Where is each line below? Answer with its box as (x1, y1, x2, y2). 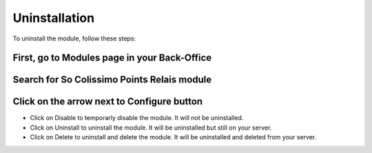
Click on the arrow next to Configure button (12, 96, 203, 108)
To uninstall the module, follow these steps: (12, 34, 136, 43)
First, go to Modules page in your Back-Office (12, 52, 212, 64)
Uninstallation (12, 10, 95, 25)
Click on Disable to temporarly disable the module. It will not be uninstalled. (30, 114, 244, 122)
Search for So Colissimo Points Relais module (12, 74, 212, 86)
